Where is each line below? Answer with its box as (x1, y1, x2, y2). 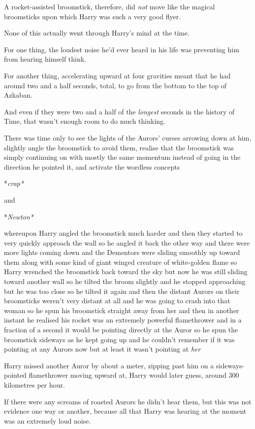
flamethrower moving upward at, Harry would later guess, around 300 (29, 370, 239, 380)
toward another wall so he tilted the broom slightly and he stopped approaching (4, 276, 246, 286)
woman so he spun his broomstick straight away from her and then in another (4, 305, 239, 315)
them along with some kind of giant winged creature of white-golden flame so (4, 256, 237, 267)
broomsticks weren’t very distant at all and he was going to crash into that (4, 295, 230, 306)
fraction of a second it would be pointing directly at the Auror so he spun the (4, 324, 238, 335)
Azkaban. (4, 90, 32, 100)
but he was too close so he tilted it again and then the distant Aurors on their (4, 286, 240, 296)
